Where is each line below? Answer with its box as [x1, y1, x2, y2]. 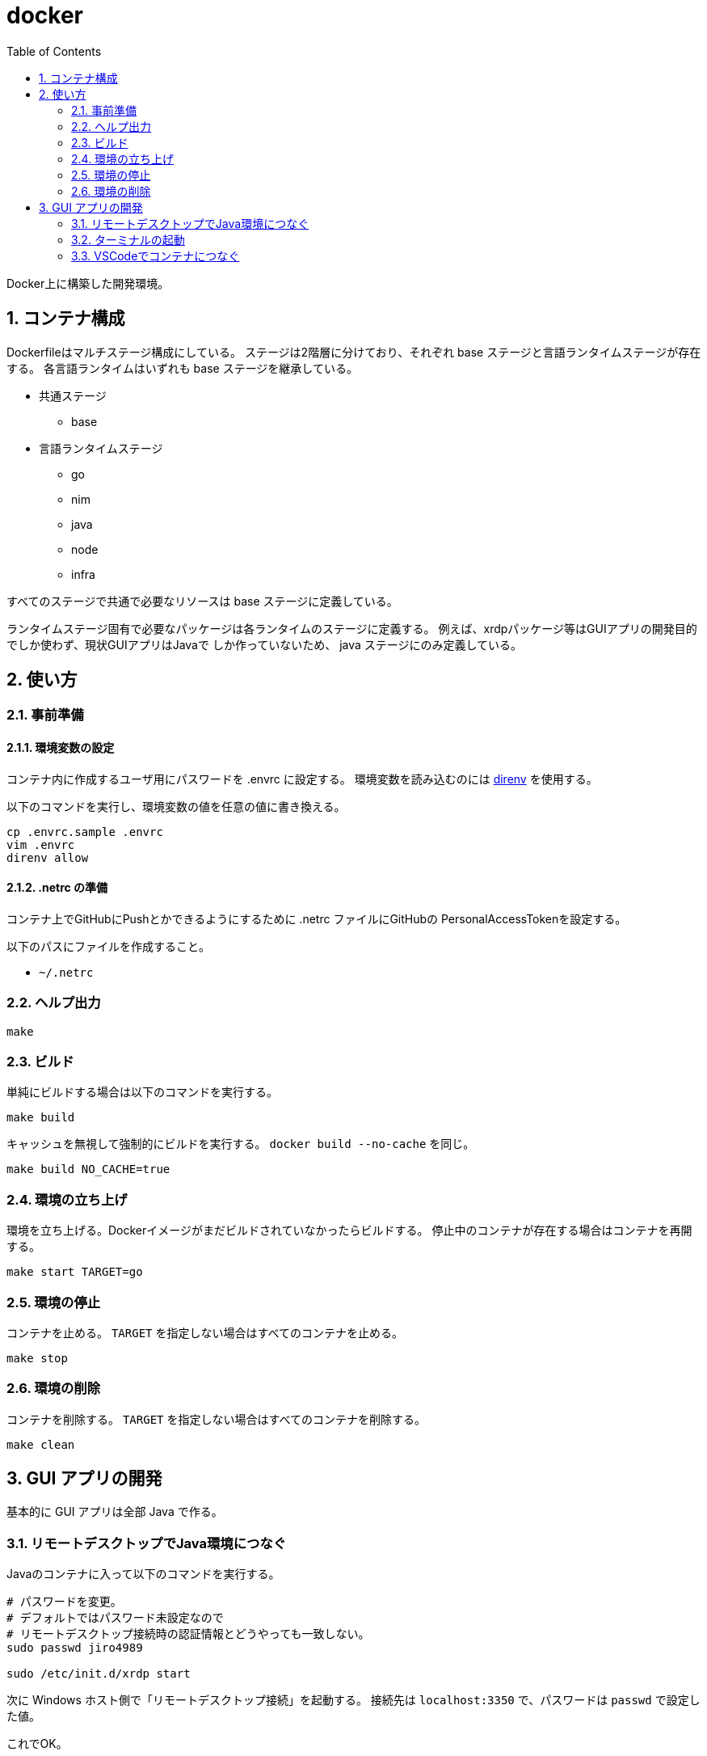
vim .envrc [6, 838, 75, 851]
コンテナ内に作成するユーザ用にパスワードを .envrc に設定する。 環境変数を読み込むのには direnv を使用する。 [6, 771, 598, 786]
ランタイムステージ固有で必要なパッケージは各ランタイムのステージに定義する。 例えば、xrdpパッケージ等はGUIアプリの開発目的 [6, 621, 697, 635]
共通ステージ [39, 388, 107, 403]
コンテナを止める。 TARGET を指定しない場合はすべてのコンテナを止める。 [6, 1325, 403, 1340]
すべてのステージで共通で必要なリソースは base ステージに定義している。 [6, 593, 398, 608]
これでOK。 [6, 1737, 68, 1751]
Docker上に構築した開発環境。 [6, 276, 170, 290]
